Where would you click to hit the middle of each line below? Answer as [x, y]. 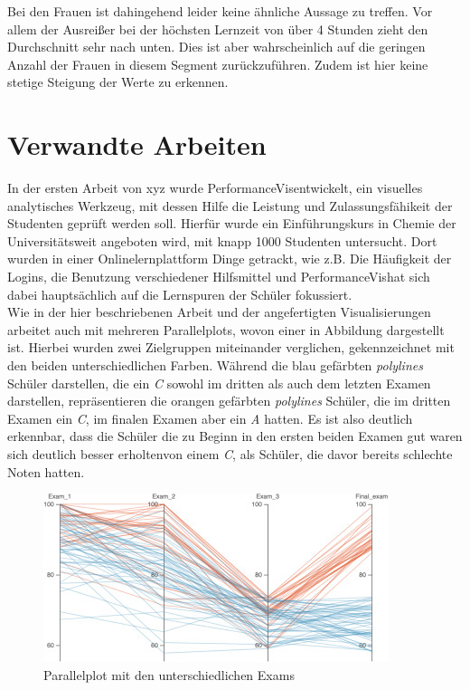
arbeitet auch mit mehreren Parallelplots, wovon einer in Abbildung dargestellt [226, 329]
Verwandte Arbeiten [137, 144]
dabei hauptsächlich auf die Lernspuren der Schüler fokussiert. [180, 294]
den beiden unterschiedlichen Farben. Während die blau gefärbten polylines [215, 365]
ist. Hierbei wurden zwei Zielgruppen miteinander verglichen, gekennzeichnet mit [231, 347]
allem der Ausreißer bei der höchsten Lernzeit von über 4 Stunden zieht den [218, 29]
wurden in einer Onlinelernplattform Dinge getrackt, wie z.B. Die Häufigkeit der [230, 259]
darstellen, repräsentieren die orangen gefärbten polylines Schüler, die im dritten [229, 401]
